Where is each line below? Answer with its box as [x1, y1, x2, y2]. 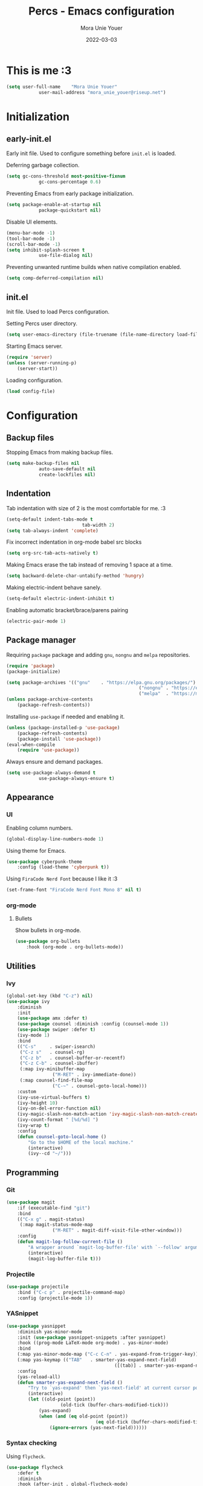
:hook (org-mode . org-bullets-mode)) [26, 944, 124, 950]
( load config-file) [6, 388, 56, 395]
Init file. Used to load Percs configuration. [6, 308, 110, 315]
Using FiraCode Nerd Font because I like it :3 [6, 875, 118, 882]
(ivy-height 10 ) [17, 1100, 59, 1106]
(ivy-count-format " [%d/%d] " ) [17, 1117, 98, 1123]
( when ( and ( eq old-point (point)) [38, 1413, 129, 1419]
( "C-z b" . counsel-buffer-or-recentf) [19, 1055, 126, 1061]
